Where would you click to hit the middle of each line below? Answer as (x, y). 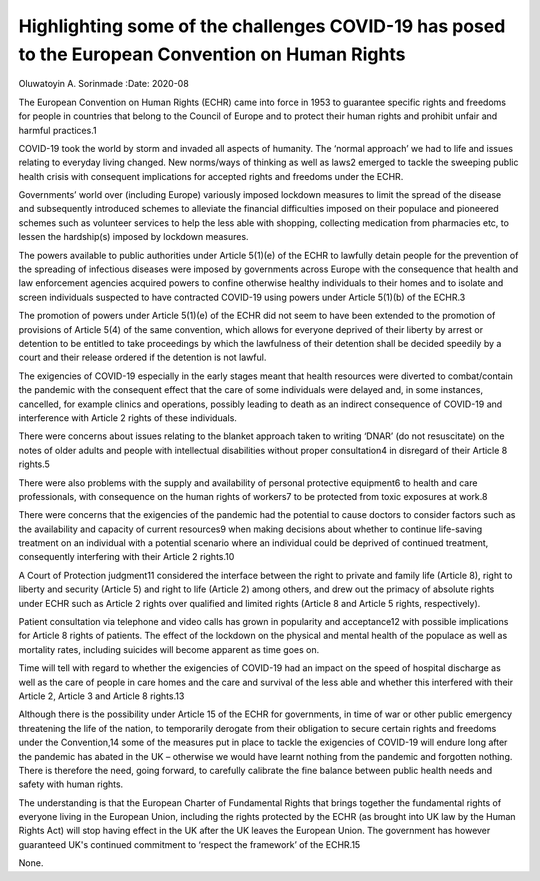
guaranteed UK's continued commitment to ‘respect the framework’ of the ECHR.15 (189, 844)
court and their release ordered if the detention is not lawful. (142, 357)
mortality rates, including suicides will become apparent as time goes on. (169, 649)
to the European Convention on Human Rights (212, 54)
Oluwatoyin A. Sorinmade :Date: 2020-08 (103, 84)
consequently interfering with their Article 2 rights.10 (126, 557)
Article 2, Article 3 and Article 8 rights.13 (101, 696)
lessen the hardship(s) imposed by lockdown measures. (133, 237)
